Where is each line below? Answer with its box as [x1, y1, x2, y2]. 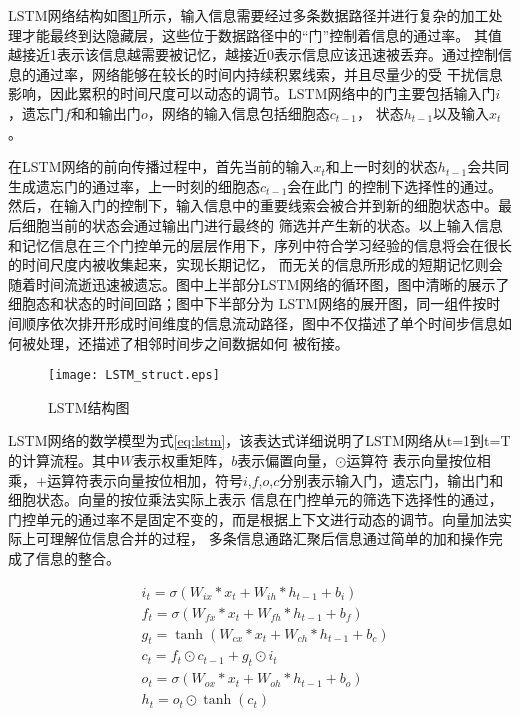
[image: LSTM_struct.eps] [48, 368, 220, 383]
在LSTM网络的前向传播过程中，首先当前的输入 [8, 156, 314, 177]
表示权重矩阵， [133, 449, 232, 470]
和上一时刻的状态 [325, 156, 438, 177]
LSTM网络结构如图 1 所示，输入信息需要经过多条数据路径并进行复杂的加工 [8, 5, 489, 25]
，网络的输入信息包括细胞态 [147, 102, 330, 123]
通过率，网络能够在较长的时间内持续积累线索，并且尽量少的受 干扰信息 [35, 63, 503, 84]
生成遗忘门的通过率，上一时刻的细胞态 [8, 175, 260, 196]
